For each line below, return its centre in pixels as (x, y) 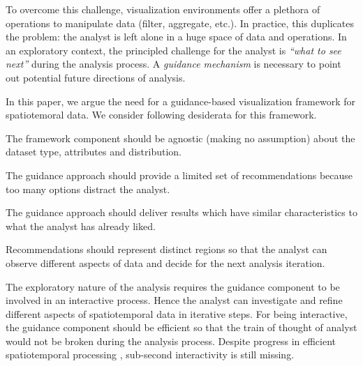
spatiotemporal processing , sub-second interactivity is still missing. (150, 354)
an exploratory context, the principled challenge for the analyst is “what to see (173, 50)
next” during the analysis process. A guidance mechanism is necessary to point (173, 64)
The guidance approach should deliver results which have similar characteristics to (181, 212)
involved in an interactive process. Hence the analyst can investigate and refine (174, 300)
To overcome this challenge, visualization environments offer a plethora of (163, 9)
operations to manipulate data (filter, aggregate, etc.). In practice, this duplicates (180, 23)
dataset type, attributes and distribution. (94, 152)
